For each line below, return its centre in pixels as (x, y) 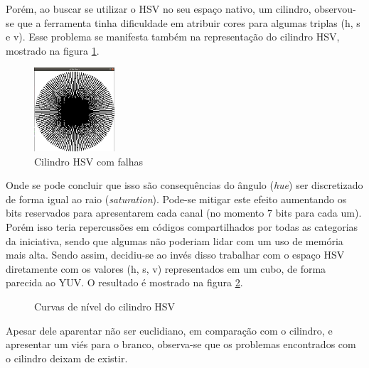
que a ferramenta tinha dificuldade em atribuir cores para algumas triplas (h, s (189, 22)
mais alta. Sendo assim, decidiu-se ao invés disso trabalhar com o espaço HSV (175, 255)
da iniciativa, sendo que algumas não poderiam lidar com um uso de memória (175, 240)
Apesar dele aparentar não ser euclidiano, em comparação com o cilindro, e (169, 330)
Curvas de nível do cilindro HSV (105, 306)
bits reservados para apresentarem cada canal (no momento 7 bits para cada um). (184, 213)
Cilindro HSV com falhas (89, 161)
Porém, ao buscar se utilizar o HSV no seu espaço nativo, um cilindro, (159, 9)
